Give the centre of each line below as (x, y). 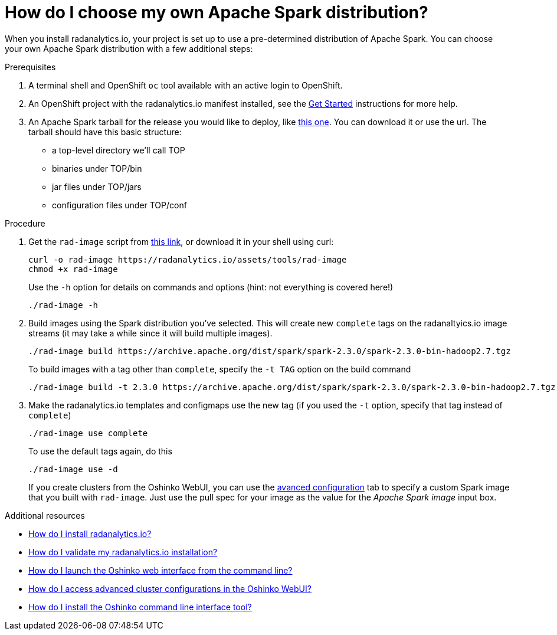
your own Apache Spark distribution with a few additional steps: (129, 48)
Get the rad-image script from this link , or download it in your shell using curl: (181, 241)
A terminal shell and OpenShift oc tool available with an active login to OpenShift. (186, 85)
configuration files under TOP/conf (119, 205)
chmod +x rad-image (73, 269)
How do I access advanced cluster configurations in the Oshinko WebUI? (170, 588)
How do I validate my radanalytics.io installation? (123, 552)
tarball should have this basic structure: (105, 132)
